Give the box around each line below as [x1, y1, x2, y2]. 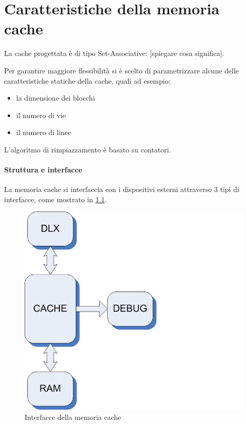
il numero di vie [16, 109, 66, 120]
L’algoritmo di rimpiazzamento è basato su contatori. [4, 144, 171, 155]
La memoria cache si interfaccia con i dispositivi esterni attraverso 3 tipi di [4, 184, 239, 195]
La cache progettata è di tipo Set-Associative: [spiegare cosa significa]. [4, 48, 224, 59]
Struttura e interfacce [4, 164, 83, 175]
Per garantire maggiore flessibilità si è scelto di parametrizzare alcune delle [4, 65, 239, 75]
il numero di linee [16, 127, 71, 138]
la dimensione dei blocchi [16, 92, 95, 103]
